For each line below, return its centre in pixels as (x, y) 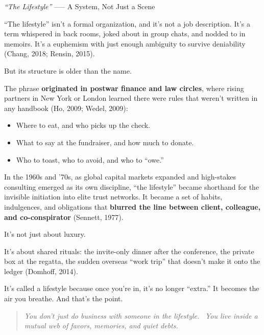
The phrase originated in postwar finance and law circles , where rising (124, 88)
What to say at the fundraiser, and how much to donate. (105, 142)
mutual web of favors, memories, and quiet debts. (101, 326)
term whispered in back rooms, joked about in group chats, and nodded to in (125, 33)
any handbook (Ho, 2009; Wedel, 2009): (66, 108)
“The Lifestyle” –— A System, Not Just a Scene (80, 6)
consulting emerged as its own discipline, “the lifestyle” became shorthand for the (132, 186)
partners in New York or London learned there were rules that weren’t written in (131, 98)
